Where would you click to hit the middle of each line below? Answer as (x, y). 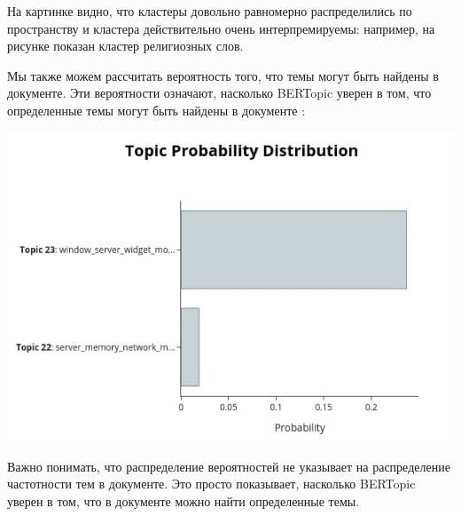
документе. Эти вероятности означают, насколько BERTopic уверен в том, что (219, 93)
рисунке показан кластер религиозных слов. (125, 46)
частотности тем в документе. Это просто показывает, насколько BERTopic (211, 484)
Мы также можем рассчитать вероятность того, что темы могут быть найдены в (223, 75)
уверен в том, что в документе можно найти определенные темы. (184, 500)
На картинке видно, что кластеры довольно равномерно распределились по (210, 11)
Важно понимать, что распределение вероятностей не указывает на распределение (229, 466)
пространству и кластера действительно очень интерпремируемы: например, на (221, 28)
